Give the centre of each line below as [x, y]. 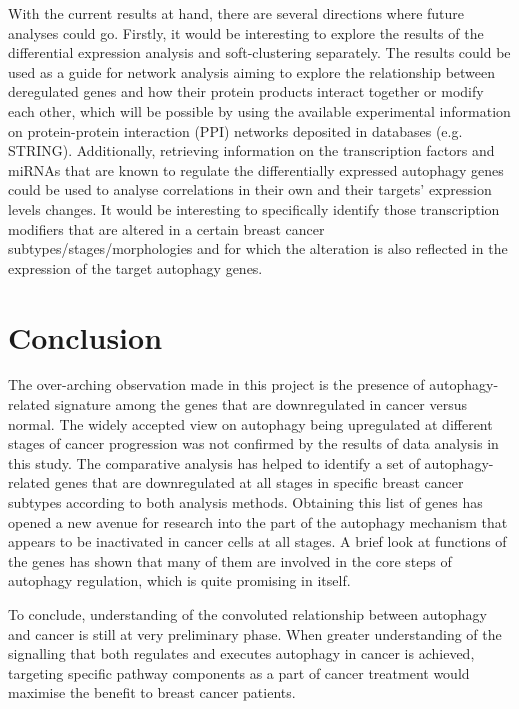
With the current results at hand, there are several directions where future [236, 13]
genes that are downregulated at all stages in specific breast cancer [259, 482]
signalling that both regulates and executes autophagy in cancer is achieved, [241, 653]
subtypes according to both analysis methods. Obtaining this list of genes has [245, 502]
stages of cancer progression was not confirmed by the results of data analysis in [253, 443]
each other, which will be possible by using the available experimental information [259, 110]
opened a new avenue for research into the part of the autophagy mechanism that [258, 521]
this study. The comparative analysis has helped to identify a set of [214, 462]
